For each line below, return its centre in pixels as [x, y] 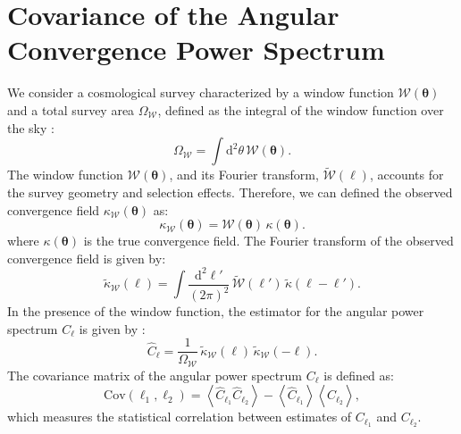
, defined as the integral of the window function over [301, 109]
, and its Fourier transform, [244, 175]
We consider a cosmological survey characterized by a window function [201, 92]
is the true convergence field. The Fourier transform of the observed [268, 241]
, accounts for [407, 175]
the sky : [31, 127]
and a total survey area [71, 109]
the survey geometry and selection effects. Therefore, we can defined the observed [230, 192]
